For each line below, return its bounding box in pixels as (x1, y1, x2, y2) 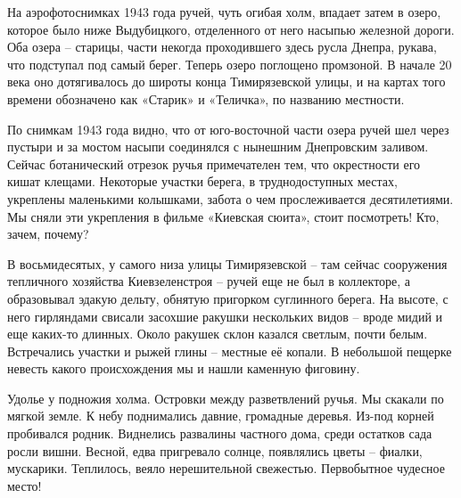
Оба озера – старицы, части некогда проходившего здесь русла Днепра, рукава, (7, 37, 437, 56)
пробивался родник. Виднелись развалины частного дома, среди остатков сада (7, 424, 432, 443)
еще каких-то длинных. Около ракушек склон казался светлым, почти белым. (7, 324, 428, 343)
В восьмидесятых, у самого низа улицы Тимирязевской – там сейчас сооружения (7, 254, 448, 273)
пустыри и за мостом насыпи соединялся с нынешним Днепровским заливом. (7, 137, 429, 156)
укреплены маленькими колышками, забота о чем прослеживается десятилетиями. (7, 189, 454, 208)
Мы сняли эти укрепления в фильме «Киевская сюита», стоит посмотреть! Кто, (7, 207, 440, 225)
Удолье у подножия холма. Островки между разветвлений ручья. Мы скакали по (7, 388, 444, 407)
